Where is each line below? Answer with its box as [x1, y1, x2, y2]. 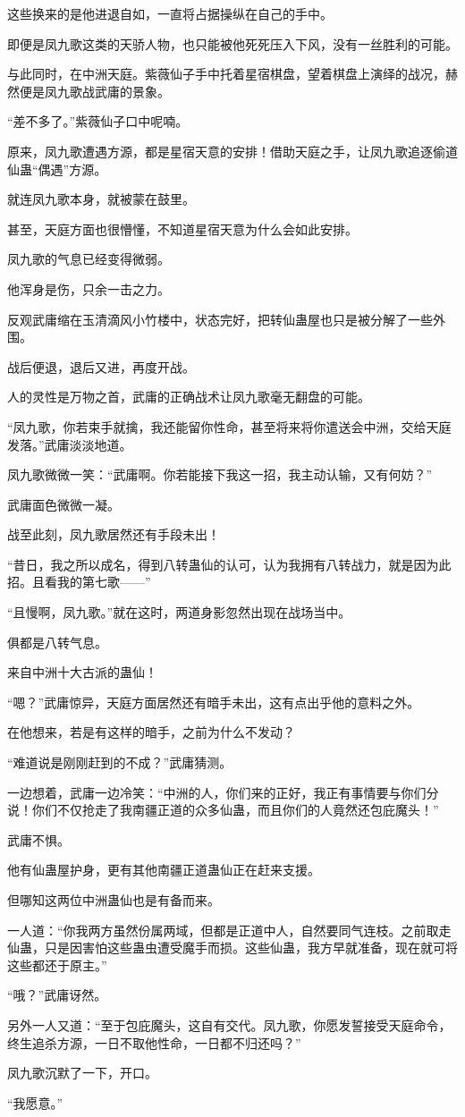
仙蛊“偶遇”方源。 [7, 159, 107, 178]
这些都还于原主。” [7, 955, 107, 974]
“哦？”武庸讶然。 [7, 986, 107, 1004]
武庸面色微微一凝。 [7, 495, 120, 513]
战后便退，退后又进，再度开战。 [7, 357, 195, 376]
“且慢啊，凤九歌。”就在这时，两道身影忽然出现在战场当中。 [7, 603, 351, 622]
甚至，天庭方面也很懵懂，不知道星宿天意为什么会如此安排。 [7, 219, 358, 238]
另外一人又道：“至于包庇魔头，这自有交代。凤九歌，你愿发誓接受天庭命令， [7, 1015, 452, 1034]
